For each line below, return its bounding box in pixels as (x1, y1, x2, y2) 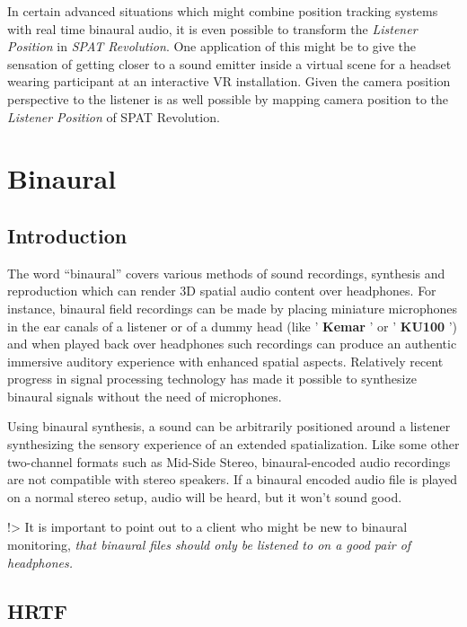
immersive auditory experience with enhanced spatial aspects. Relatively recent (7, 351, 444, 370)
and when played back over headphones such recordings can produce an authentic (7, 334, 457, 353)
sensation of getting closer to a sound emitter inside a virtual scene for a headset (7, 54, 452, 73)
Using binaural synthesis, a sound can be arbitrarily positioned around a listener (7, 417, 451, 436)
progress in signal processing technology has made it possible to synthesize (7, 369, 417, 388)
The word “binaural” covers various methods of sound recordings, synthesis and (7, 263, 445, 282)
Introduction (7, 221, 128, 249)
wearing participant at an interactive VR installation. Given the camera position (7, 72, 451, 91)
